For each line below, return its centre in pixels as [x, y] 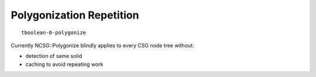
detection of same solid [54, 56]
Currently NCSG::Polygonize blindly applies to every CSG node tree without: [102, 45]
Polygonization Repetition [75, 15]
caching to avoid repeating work [64, 64]
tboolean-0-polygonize [54, 32]
